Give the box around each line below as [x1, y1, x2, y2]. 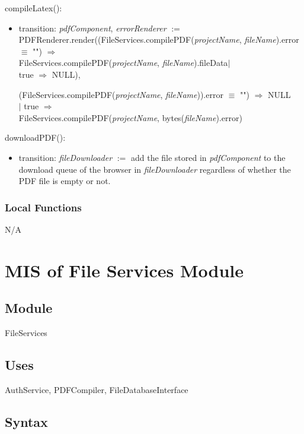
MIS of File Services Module [5, 258, 244, 282]
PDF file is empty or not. [18, 175, 111, 187]
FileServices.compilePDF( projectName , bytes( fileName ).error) [18, 111, 242, 123]
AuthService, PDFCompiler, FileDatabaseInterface [5, 383, 188, 395]
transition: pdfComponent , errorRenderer [18, 21, 167, 34]
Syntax [5, 412, 48, 430]
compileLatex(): [5, 2, 62, 14]
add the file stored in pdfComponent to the [130, 151, 286, 163]
